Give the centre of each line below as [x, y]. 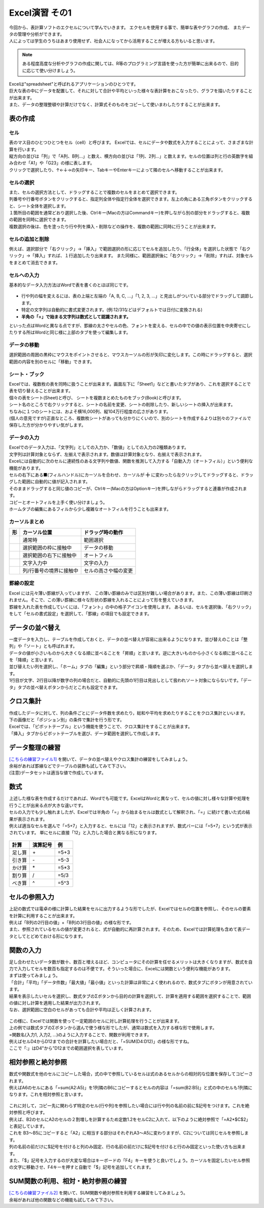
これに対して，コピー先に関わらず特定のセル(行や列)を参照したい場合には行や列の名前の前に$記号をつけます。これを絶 [129, 1105]
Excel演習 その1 [40, 13]
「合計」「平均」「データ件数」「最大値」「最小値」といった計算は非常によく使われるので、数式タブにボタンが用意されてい [131, 982]
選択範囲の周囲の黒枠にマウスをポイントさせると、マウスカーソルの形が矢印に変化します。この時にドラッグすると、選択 [131, 355]
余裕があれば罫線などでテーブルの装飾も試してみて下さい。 [69, 766]
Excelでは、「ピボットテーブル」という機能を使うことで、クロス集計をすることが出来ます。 [101, 727]
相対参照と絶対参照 [38, 1062]
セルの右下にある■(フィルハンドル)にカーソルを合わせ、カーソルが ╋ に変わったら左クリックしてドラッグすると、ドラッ [131, 475]
